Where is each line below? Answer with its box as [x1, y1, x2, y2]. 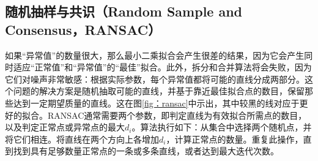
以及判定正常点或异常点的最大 [5, 121, 125, 133]
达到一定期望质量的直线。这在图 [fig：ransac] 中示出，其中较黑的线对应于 [13, 96, 300, 109]
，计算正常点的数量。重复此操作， [166, 132, 303, 145]
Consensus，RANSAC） [5, 20, 161, 39]
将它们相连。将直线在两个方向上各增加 [5, 132, 159, 145]
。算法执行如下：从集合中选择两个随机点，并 [131, 121, 312, 133]
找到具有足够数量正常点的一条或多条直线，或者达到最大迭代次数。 [13, 144, 279, 157]
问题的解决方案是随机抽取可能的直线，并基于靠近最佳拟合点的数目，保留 [13, 84, 305, 97]
